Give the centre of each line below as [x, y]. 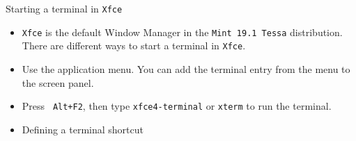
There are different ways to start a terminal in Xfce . [134, 45]
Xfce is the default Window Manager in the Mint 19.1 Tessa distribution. [182, 32]
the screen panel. [58, 82]
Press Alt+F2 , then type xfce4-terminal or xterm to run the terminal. [177, 106]
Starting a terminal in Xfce [64, 8]
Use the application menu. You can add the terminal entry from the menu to [186, 68]
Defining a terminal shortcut [83, 129]
